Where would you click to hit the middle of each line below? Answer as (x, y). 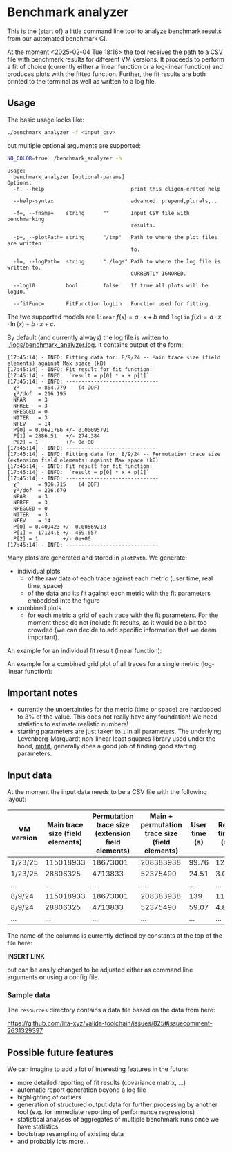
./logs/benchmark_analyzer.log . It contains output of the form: (95, 344)
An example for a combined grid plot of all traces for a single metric (103, 663)
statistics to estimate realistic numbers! (73, 724)
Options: (20, 183)
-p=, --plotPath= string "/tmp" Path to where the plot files (115, 237)
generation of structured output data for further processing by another (117, 1105)
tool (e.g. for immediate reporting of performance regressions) (106, 1112)
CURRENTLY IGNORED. (159, 274)
